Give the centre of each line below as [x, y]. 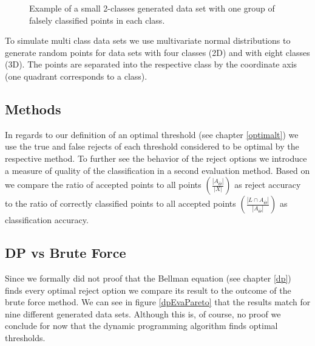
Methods [33, 109]
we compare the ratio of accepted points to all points [103, 185]
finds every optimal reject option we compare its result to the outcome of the [148, 290]
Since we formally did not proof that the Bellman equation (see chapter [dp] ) [148, 278]
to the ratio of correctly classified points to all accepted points [120, 203]
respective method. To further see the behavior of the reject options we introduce [156, 158]
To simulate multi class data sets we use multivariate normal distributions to [148, 40]
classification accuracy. [47, 220]
